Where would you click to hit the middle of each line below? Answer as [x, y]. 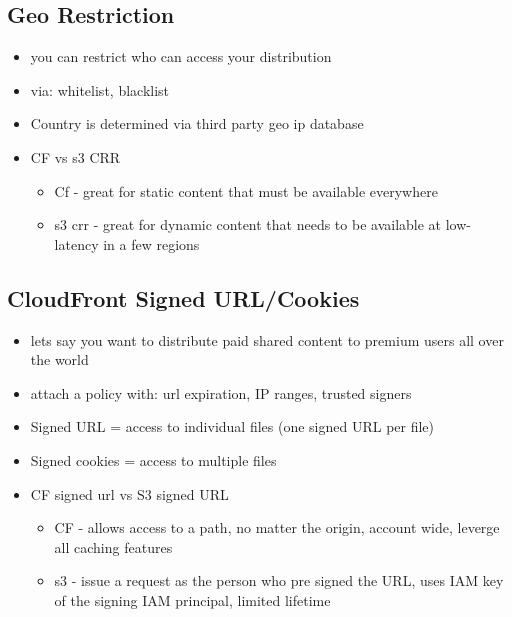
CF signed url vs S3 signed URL [129, 493]
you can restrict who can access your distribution [181, 56]
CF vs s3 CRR [75, 156]
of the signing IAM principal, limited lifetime [192, 599]
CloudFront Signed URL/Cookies [183, 297]
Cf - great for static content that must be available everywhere [246, 190]
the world [59, 359]
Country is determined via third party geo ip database [197, 123]
